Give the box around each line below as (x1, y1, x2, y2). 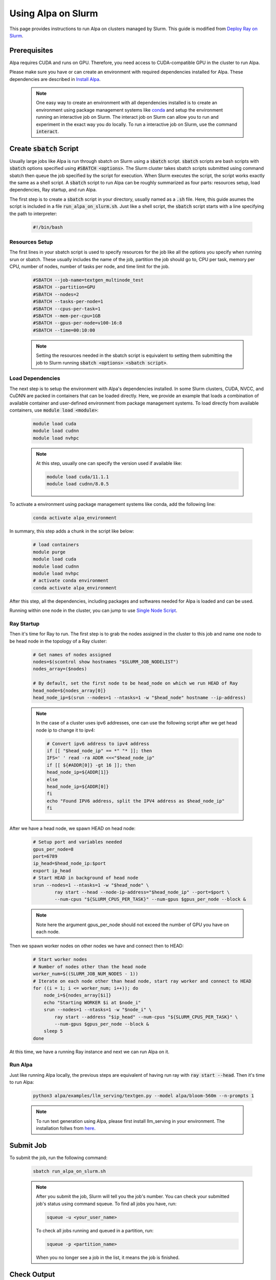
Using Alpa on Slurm (9, 8, 98, 19)
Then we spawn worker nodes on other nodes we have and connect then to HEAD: (9, 943, 184, 949)
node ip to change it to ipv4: (36, 727, 96, 733)
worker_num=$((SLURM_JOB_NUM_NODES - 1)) (33, 971, 139, 977)
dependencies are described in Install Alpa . (9, 76, 101, 82)
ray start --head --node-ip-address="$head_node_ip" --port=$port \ (54, 889, 230, 895)
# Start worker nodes (33, 956, 87, 963)
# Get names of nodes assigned (33, 652, 112, 657)
